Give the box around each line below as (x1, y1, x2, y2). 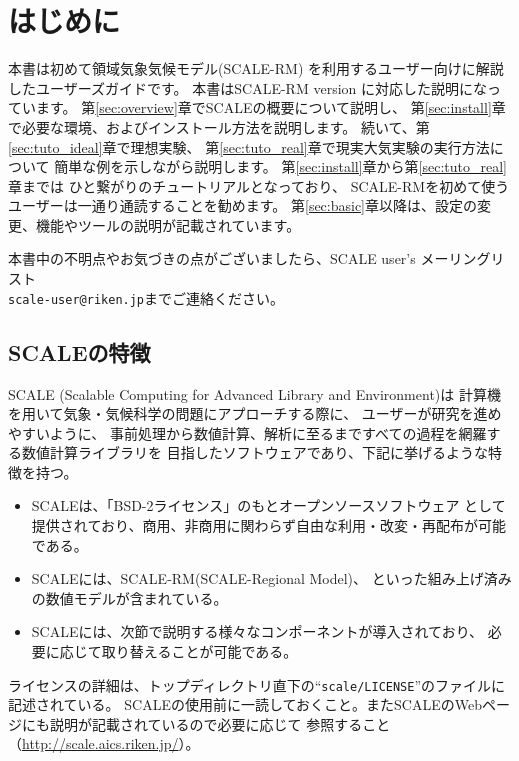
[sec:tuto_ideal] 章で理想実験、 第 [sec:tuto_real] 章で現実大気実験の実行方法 (8, 136, 490, 157)
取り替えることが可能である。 (101, 641, 298, 662)
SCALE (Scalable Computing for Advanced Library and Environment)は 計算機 (8, 383, 501, 404)
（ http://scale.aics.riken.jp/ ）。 (8, 733, 200, 754)
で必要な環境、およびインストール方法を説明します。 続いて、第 (8, 116, 430, 137)
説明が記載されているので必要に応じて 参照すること (49, 713, 391, 734)
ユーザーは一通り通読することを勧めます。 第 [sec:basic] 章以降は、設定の (8, 195, 478, 216)
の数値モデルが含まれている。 (31, 587, 228, 608)
